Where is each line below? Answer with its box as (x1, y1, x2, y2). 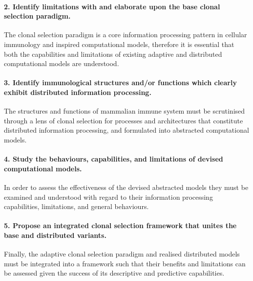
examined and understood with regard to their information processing (4, 191, 213, 202)
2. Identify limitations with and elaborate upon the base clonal (4, 1, 220, 11)
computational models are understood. (4, 58, 119, 69)
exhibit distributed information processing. (4, 87, 151, 97)
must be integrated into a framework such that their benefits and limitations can (4, 258, 246, 268)
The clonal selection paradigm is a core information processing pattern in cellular (4, 29, 247, 40)
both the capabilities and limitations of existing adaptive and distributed (4, 48, 222, 59)
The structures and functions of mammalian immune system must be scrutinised (4, 106, 245, 116)
